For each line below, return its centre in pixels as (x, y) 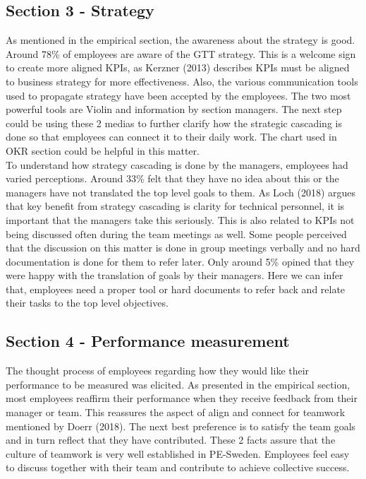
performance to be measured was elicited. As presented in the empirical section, (178, 384)
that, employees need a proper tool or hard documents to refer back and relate (176, 289)
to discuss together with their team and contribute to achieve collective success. (178, 467)
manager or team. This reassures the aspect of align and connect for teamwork (176, 412)
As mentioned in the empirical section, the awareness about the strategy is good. (181, 40)
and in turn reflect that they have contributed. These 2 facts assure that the (171, 440)
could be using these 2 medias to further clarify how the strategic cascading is (174, 123)
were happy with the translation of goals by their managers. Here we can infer (175, 275)
